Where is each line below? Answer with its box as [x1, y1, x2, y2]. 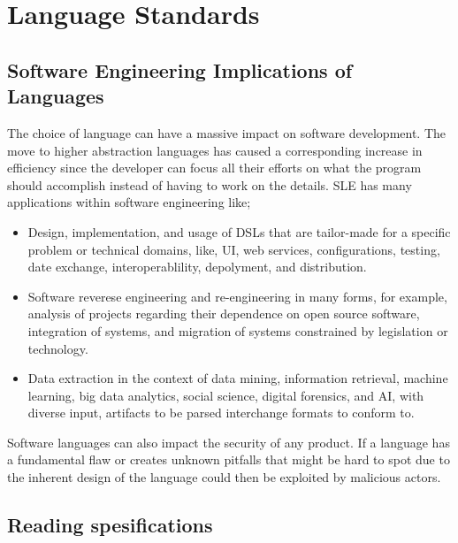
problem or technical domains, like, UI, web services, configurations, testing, [27, 240, 440, 258]
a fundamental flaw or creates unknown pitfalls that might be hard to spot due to [7, 450, 450, 469]
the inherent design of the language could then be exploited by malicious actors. [7, 468, 441, 486]
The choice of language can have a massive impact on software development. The [7, 123, 447, 141]
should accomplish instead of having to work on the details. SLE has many [7, 175, 412, 194]
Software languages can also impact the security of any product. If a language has [7, 432, 450, 451]
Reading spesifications [7, 511, 213, 539]
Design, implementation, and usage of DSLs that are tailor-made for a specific [27, 222, 451, 241]
